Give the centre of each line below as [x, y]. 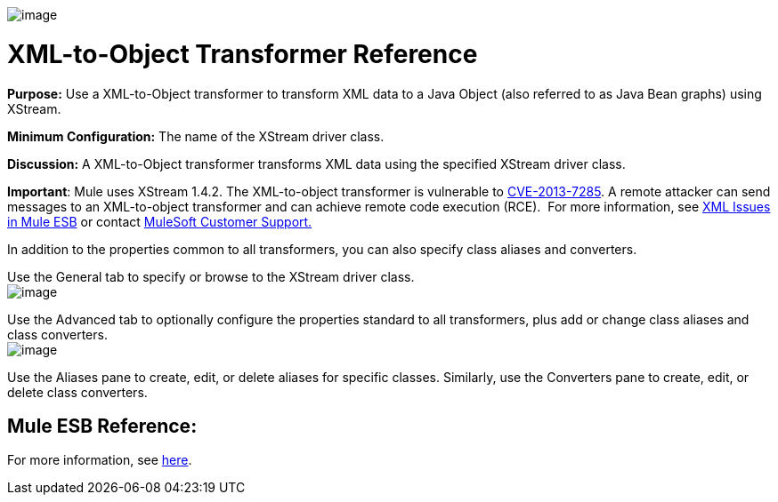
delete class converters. [77, 392]
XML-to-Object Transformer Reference [243, 54]
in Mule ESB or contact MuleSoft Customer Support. [160, 221]
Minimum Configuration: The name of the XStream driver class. [196, 136]
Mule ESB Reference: [102, 426]
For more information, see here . [100, 460]
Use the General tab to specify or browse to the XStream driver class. [211, 276]
